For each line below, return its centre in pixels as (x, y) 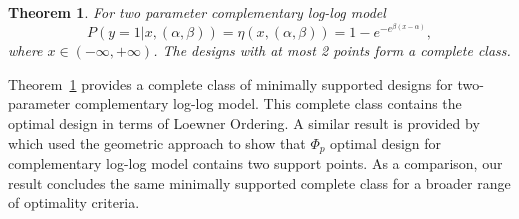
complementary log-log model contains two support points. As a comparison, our (255, 163)
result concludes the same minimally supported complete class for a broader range (259, 182)
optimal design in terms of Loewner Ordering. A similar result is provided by (244, 123)
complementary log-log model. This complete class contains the (268, 103)
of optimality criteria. (74, 202)
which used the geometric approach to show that (157, 142)
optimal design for (386, 142)
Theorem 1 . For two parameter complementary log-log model (197, 12)
